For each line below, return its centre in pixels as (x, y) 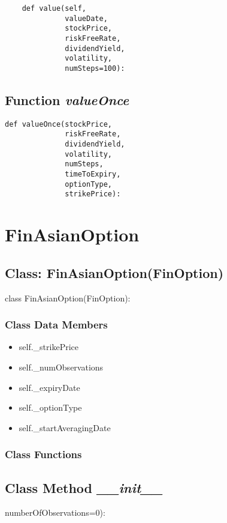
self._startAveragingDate (65, 427)
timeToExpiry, (93, 174)
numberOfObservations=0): (55, 512)
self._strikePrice (49, 347)
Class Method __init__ (84, 487)
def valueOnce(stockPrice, (58, 124)
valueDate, (86, 18)
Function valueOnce (67, 99)
